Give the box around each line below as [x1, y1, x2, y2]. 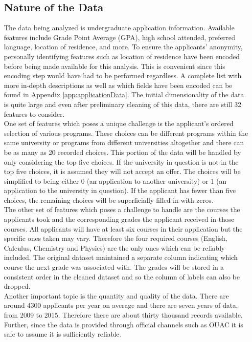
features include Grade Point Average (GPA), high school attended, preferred [4, 32, 235, 42]
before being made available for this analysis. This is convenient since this [4, 61, 226, 71]
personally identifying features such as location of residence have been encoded [4, 51, 240, 61]
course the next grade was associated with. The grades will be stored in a [4, 262, 224, 272]
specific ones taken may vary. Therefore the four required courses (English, [4, 233, 228, 243]
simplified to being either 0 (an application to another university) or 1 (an [4, 175, 227, 186]
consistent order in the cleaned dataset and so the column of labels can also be [4, 271, 240, 281]
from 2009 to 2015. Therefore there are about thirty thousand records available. [4, 310, 243, 320]
